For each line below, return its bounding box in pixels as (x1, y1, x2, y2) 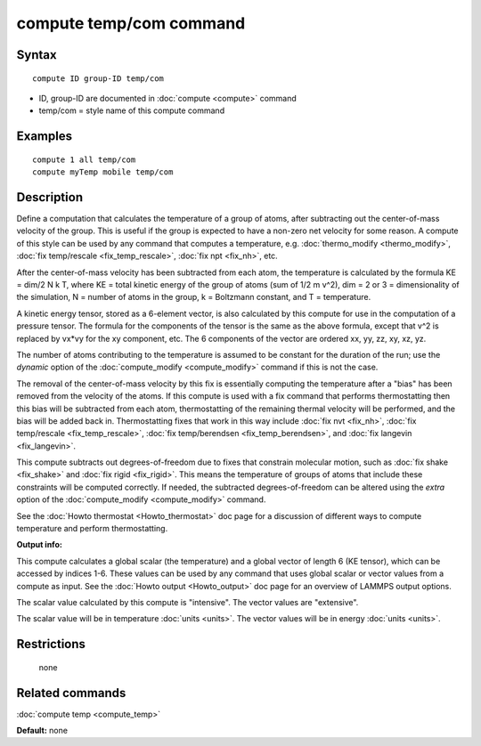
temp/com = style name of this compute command (38, 105, 225, 116)
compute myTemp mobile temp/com (32, 167, 174, 177)
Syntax (16, 47, 57, 62)
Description (16, 190, 84, 205)
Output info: (16, 539, 62, 550)
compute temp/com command (16, 13, 246, 33)
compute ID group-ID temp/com (32, 73, 165, 84)
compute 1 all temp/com (32, 154, 136, 165)
